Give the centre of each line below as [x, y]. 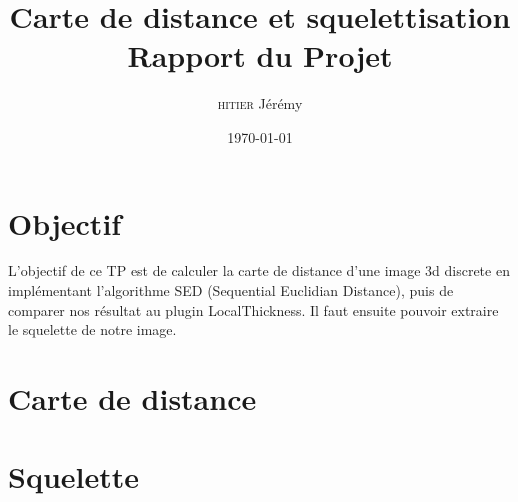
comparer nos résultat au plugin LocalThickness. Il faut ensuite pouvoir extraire [253, 309]
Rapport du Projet [260, 55]
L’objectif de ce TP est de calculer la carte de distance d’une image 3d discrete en [259, 270]
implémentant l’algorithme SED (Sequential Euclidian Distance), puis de [231, 290]
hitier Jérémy [260, 103]
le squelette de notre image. [92, 329]
